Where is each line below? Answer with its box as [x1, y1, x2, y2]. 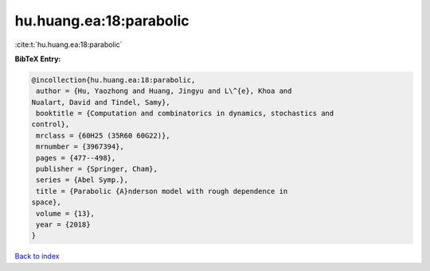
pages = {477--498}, [36, 153, 116, 162]
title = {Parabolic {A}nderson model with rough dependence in [36, 187, 288, 196]
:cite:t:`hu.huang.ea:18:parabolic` [14, 40, 123, 49]
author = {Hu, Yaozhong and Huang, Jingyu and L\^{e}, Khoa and [36, 87, 292, 95]
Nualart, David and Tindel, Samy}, [31, 98, 170, 106]
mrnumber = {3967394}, [36, 142, 125, 151]
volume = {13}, [36, 209, 96, 218]
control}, [31, 120, 70, 129]
